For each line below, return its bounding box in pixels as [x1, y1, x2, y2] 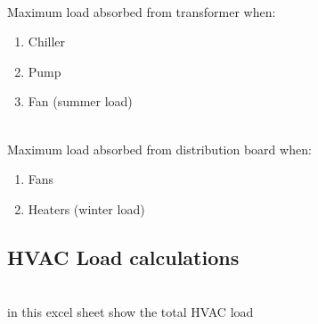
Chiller [28, 32, 66, 51]
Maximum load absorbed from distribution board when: [7, 139, 312, 158]
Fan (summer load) [28, 92, 133, 111]
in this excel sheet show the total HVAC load [7, 303, 254, 321]
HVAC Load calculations [7, 243, 240, 270]
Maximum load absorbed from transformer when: [7, 2, 276, 21]
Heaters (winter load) [28, 199, 145, 218]
